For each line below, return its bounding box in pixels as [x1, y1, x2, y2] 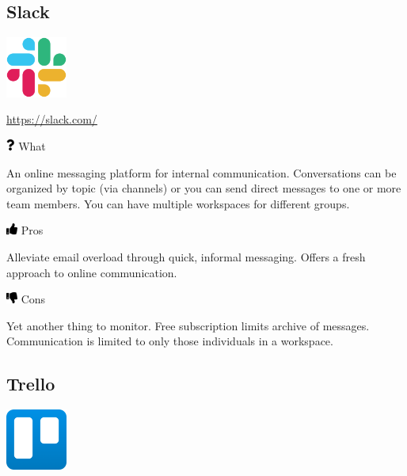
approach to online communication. [6, 264, 177, 280]
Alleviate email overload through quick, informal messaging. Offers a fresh [6, 248, 366, 265]
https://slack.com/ [6, 111, 97, 128]
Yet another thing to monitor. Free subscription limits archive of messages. [6, 317, 370, 333]
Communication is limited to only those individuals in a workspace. [6, 333, 333, 349]
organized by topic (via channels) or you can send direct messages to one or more [6, 180, 401, 196]
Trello [6, 371, 55, 396]
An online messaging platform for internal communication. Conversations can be [6, 164, 397, 181]
